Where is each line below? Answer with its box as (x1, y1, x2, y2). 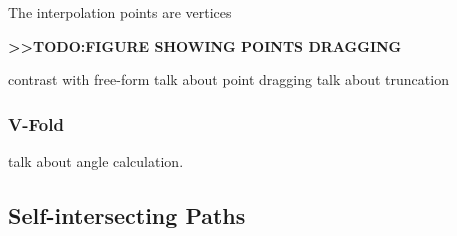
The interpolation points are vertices (8, 2, 232, 22)
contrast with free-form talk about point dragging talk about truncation (8, 69, 449, 90)
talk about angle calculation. (8, 151, 184, 171)
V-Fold (8, 111, 64, 136)
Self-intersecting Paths (8, 199, 246, 230)
